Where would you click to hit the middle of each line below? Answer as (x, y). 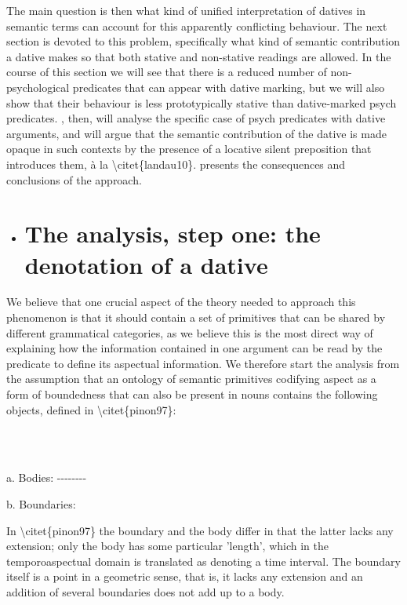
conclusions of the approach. (74, 179)
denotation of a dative (146, 264)
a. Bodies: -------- (47, 477)
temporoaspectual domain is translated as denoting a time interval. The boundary (203, 561)
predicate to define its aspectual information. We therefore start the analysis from (203, 363)
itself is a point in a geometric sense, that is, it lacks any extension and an (185, 576)
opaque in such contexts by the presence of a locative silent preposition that (189, 149)
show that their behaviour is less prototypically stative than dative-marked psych (202, 102)
